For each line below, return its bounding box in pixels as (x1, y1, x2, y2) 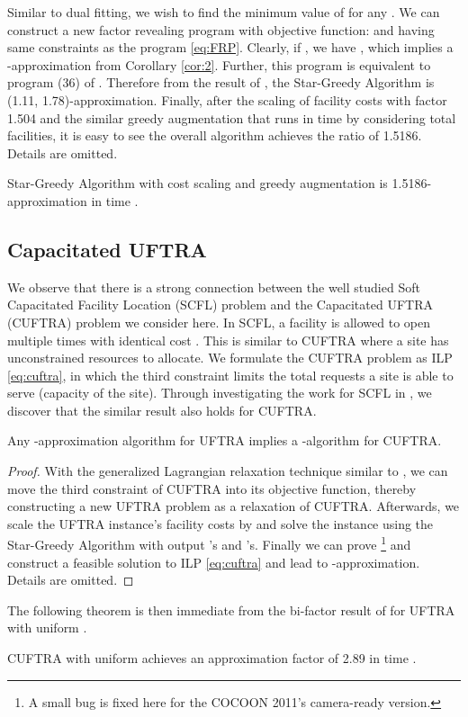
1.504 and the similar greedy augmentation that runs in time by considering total (7, 108, 456, 127)
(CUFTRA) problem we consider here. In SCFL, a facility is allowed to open (7, 312, 431, 331)
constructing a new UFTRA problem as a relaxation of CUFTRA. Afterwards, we (7, 497, 460, 515)
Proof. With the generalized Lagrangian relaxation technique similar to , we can (7, 462, 448, 480)
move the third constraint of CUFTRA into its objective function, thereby (7, 479, 417, 497)
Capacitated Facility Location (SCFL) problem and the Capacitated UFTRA (7, 295, 433, 314)
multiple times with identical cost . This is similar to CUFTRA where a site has (7, 330, 449, 349)
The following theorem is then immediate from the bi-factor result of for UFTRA (7, 600, 455, 619)
